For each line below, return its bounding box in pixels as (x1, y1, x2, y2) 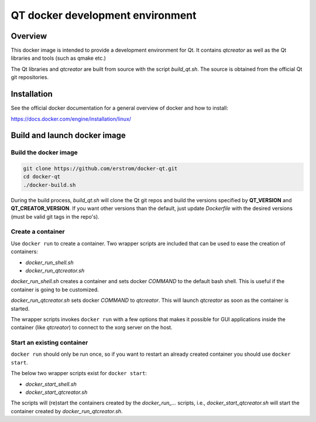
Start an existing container (11, 339, 88, 347)
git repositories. (11, 74, 49, 81)
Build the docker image (11, 148, 78, 156)
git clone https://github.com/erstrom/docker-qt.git (23, 165, 178, 172)
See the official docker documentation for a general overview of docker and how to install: (11, 104, 228, 111)
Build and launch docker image (11, 131, 126, 141)
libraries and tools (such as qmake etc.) (11, 55, 107, 62)
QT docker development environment (11, 9, 197, 22)
